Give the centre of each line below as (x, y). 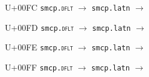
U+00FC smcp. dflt (39, 7)
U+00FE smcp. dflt (39, 47)
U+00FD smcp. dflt (39, 27)
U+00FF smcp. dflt (39, 67)
